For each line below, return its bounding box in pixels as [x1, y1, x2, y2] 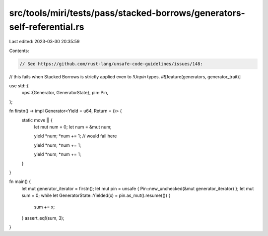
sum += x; [34, 204, 55, 210]
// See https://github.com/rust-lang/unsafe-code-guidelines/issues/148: [19, 61, 203, 66]
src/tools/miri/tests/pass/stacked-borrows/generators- [9, 7, 245, 18]
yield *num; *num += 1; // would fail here [34, 133, 117, 139]
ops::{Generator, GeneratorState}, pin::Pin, [21, 90, 109, 96]
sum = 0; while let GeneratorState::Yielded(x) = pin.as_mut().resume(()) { [21, 192, 171, 198]
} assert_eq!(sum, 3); [21, 215, 65, 221]
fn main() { [9, 178, 31, 184]
